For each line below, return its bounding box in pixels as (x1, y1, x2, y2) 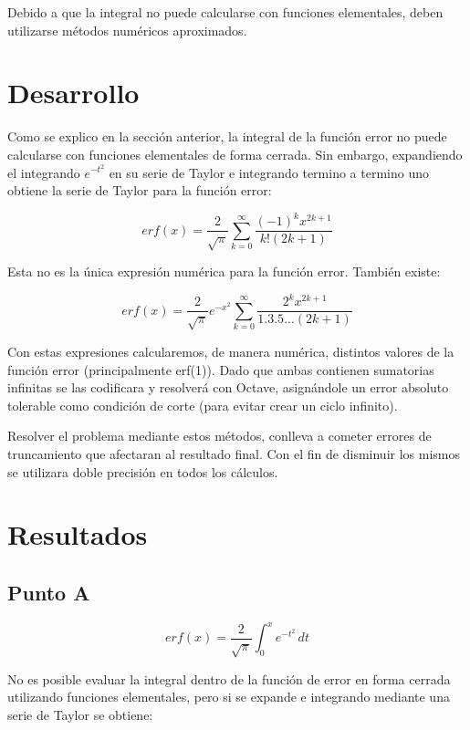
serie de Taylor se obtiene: (7, 704, 153, 724)
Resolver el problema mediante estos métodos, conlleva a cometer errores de (7, 426, 432, 445)
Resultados (7, 516, 148, 553)
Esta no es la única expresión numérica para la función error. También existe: (7, 262, 441, 281)
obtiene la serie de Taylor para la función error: (7, 181, 272, 200)
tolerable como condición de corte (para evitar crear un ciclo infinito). (7, 395, 398, 414)
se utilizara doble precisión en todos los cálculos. (7, 462, 278, 481)
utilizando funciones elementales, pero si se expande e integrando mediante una (7, 687, 450, 706)
